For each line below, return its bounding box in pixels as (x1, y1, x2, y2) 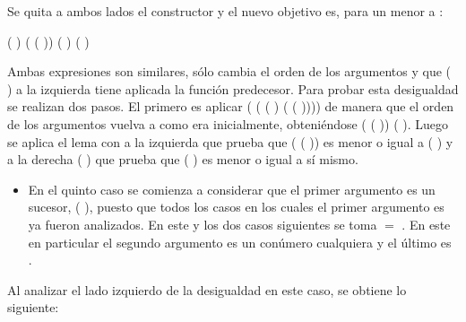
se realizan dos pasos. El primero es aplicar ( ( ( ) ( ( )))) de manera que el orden (7, 97, 454, 116)
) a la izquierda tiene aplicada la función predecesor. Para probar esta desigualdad (7, 79, 459, 98)
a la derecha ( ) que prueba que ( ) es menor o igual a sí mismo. (7, 150, 358, 169)
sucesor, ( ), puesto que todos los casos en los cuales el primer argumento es (28, 197, 444, 216)
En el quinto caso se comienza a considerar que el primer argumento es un (28, 179, 436, 198)
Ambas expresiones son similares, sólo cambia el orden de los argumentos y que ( (7, 62, 452, 81)
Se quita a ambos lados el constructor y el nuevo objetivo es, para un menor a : (7, 2, 444, 20)
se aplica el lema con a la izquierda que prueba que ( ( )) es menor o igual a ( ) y (7, 132, 453, 151)
